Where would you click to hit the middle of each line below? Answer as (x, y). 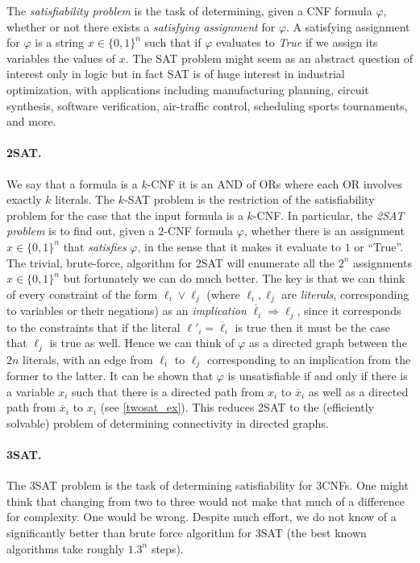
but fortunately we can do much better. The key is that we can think (234, 278)
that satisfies (95, 246)
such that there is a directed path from (168, 391)
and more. (31, 121)
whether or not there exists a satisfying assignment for (141, 26)
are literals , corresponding (345, 294)
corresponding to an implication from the (309, 359)
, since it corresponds (349, 310)
